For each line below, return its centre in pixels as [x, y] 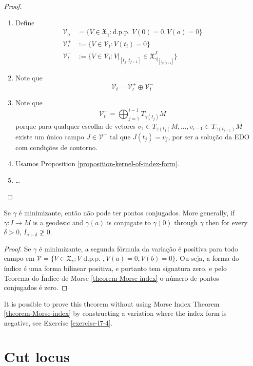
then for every [227, 222]
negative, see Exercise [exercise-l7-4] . [58, 322]
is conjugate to [129, 222]
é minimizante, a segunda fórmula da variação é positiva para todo [139, 248]
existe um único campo [50, 136]
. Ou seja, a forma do [207, 258]
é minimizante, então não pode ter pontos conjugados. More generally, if [127, 212]
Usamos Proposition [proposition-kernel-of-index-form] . [97, 164]
